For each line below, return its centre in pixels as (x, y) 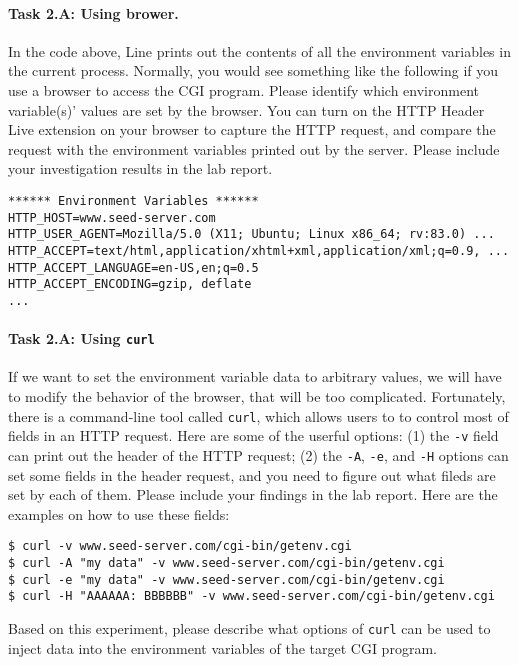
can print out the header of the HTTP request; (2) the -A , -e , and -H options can (258, 454)
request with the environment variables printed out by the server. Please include (254, 148)
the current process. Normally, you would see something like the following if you (253, 70)
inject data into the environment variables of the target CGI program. (222, 647)
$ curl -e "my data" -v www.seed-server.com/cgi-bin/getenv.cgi (226, 579)
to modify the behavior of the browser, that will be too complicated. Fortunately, (257, 396)
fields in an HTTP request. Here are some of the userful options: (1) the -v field (253, 435)
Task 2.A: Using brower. (93, 12)
